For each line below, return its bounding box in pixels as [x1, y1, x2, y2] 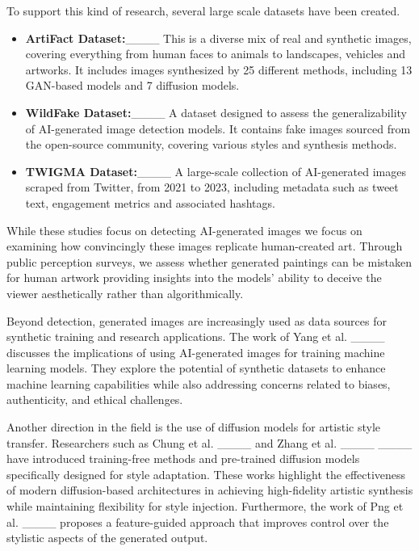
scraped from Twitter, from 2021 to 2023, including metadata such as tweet [25, 179, 399, 196]
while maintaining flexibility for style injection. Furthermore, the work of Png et [6, 498, 404, 515]
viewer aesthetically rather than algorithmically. [6, 284, 244, 301]
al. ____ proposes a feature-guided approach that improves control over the [6, 513, 389, 530]
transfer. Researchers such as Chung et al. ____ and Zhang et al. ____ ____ [6, 434, 413, 451]
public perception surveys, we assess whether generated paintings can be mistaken [6, 253, 413, 270]
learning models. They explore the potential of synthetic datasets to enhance [6, 360, 386, 376]
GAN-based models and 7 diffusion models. [25, 77, 240, 94]
